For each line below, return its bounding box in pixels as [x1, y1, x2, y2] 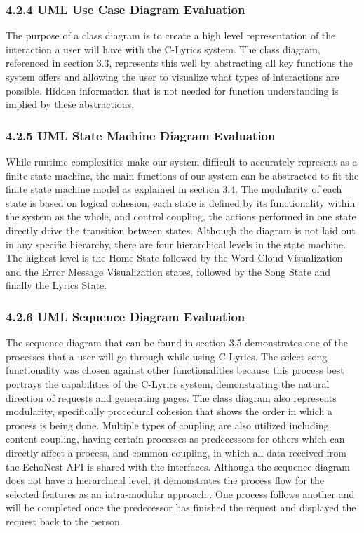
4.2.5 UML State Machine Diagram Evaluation [6, 126, 276, 144]
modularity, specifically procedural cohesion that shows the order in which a [6, 404, 333, 419]
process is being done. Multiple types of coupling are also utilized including [6, 417, 329, 432]
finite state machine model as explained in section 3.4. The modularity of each [6, 182, 342, 196]
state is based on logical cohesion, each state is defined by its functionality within [6, 195, 356, 210]
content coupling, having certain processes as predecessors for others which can [6, 431, 345, 446]
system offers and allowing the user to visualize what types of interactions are [6, 69, 339, 83]
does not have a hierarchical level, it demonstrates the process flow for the [6, 473, 324, 487]
